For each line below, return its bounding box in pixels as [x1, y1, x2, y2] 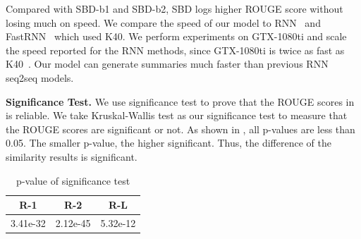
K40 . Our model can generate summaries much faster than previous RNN [6, 56, 329, 71]
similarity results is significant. [6, 149, 137, 164]
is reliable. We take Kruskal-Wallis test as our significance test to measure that [6, 108, 348, 123]
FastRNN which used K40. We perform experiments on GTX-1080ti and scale [6, 29, 347, 44]
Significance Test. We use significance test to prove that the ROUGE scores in [6, 94, 355, 109]
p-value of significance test [16, 173, 130, 188]
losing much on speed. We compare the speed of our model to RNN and [6, 15, 321, 30]
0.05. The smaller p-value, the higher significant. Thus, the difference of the [6, 135, 331, 150]
